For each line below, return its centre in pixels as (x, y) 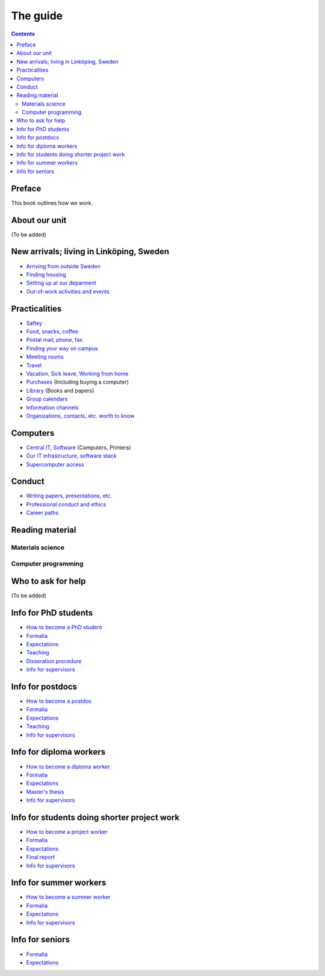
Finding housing (46, 274)
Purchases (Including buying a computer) (78, 382)
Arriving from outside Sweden (63, 266)
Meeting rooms (45, 357)
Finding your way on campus (62, 348)
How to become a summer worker (68, 897)
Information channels (53, 408)
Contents (23, 34)
